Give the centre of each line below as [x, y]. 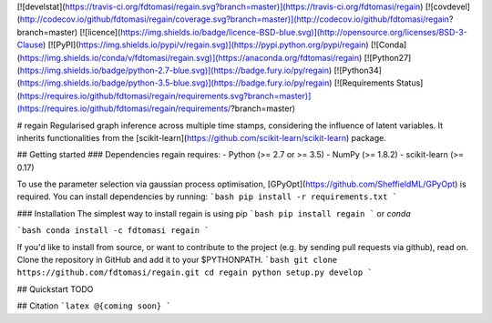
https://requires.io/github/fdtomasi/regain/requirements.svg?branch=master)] [165, 96]
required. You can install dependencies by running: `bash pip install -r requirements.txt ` [207, 197]
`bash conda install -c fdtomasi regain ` [113, 231]
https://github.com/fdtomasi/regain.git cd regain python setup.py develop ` [195, 273]
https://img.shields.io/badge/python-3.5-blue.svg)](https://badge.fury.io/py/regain [174, 83]
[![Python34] [358, 70]
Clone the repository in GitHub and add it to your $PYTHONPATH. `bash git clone [177, 260]
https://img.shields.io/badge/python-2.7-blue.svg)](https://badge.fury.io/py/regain [174, 70]
